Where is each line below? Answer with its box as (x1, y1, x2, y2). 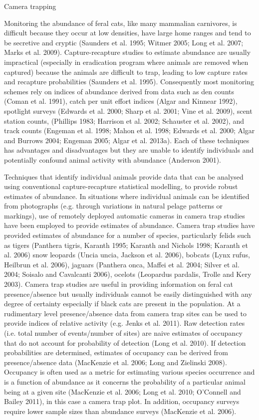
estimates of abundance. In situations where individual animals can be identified (4, 191, 250, 201)
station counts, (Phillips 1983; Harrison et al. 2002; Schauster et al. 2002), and (4, 115, 244, 126)
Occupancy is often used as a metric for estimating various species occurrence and (4, 367, 255, 377)
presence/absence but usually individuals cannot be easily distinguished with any (4, 288, 252, 299)
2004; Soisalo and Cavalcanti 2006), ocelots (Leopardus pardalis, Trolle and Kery (4, 269, 252, 279)
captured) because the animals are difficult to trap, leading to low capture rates (4, 66, 248, 77)
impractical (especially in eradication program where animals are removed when (4, 56, 249, 67)
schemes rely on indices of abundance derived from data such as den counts (4, 86, 234, 96)
